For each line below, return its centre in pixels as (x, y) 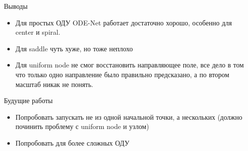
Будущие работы (28, 100)
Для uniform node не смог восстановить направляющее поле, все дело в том (130, 65)
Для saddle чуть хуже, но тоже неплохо (74, 48)
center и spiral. (38, 32)
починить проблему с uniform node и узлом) (82, 126)
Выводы (16, 6)
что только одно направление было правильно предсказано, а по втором (122, 74)
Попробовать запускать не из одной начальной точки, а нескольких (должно (129, 117)
